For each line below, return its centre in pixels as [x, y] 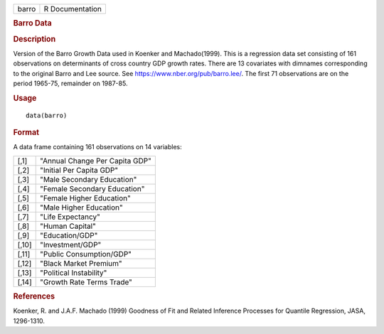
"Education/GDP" [69, 235]
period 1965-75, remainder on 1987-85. [70, 83]
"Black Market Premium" [81, 263]
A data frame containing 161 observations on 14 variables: [97, 147]
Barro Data [33, 23]
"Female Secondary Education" [92, 188]
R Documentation [73, 9]
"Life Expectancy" [70, 217]
